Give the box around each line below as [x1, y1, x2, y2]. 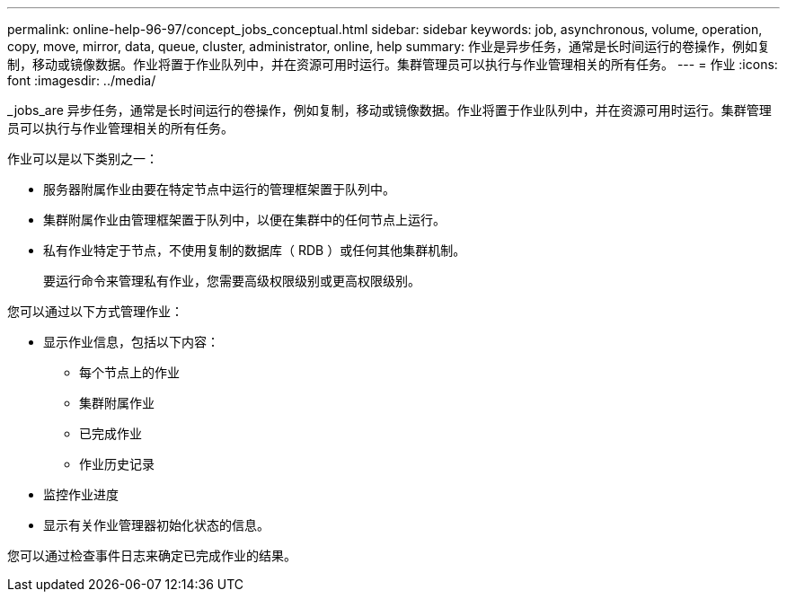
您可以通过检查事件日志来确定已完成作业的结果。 [7, 548, 296, 563]
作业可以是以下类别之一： [7, 151, 158, 166]
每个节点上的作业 [79, 365, 180, 380]
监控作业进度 [43, 487, 119, 502]
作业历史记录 [79, 456, 155, 471]
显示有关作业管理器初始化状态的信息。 [43, 517, 270, 533]
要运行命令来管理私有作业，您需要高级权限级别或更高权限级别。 [43, 273, 420, 288]
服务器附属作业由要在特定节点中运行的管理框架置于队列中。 [43, 181, 395, 197]
